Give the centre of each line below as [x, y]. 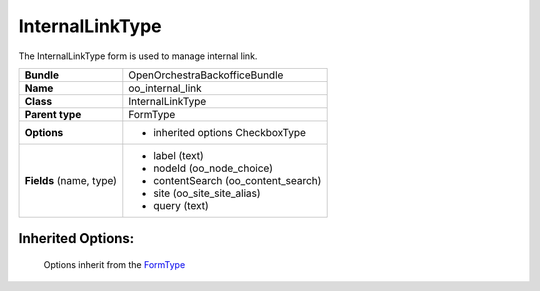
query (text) [181, 205]
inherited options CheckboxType [230, 132]
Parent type [53, 114]
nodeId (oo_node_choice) [213, 168]
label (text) [178, 155]
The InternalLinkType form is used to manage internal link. [138, 56]
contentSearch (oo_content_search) [237, 180]
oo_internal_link [165, 88]
